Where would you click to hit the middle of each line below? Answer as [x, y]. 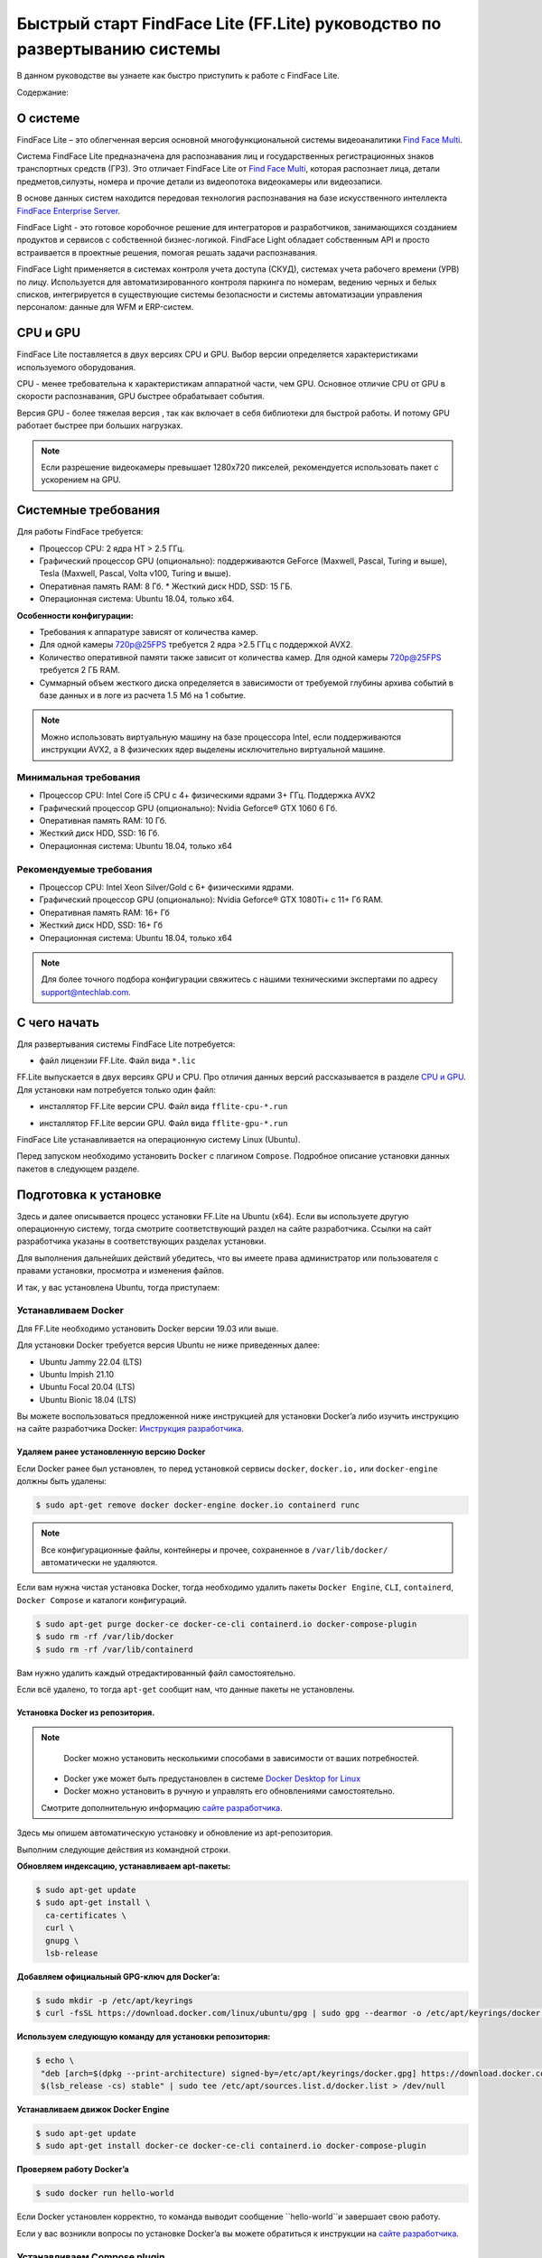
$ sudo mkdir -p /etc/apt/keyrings [114, 2000]
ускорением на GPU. [81, 480]
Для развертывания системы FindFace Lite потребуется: [126, 1044]
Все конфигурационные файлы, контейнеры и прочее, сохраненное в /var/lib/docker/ [215, 1550]
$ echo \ [55, 2061]
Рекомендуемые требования [84, 869]
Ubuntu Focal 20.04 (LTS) [87, 1387]
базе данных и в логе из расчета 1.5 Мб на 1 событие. [143, 695]
